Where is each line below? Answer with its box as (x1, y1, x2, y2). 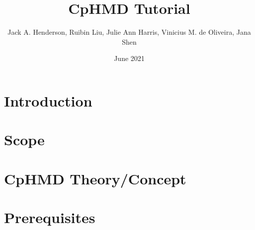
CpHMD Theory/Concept (4, 168, 186, 188)
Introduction (4, 90, 92, 111)
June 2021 (114, 53, 145, 63)
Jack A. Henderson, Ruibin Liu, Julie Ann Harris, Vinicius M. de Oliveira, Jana (7, 27, 251, 37)
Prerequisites (4, 207, 95, 228)
